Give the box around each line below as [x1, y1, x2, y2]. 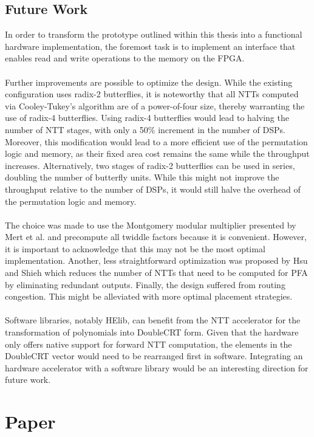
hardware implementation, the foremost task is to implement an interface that [5, 40, 296, 52]
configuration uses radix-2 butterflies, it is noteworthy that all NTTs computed [5, 88, 299, 100]
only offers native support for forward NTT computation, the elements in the [5, 337, 292, 350]
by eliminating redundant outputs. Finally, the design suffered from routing [5, 278, 285, 291]
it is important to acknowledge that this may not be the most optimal [5, 242, 265, 255]
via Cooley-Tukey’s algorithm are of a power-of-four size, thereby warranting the [5, 99, 305, 112]
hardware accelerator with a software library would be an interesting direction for [5, 361, 309, 374]
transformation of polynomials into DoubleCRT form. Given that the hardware [5, 326, 299, 339]
